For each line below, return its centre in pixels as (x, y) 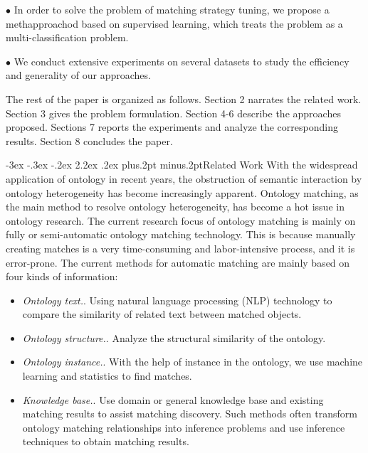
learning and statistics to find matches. (107, 376)
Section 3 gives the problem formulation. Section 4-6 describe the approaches (173, 113)
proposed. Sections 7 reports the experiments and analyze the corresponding (172, 127)
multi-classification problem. (67, 37)
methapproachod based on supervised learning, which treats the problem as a (174, 23)
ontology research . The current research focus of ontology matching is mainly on (181, 220)
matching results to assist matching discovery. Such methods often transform (190, 414)
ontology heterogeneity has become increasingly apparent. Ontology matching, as (182, 192)
